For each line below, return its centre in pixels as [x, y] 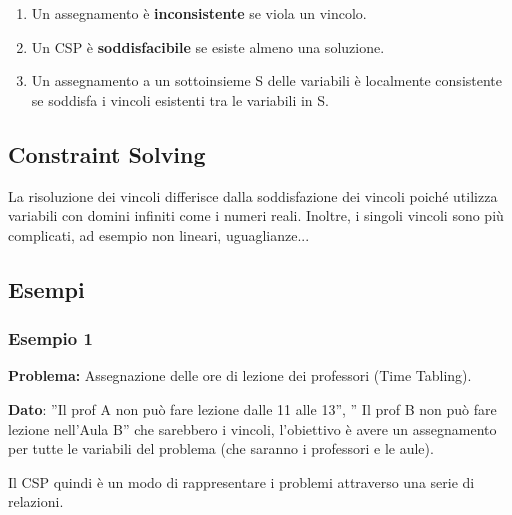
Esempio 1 [50, 338]
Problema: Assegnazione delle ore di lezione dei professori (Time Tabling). [240, 375]
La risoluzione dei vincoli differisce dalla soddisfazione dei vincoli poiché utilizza [253, 195]
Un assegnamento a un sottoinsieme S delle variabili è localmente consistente [267, 80]
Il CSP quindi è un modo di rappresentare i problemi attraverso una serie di [241, 481]
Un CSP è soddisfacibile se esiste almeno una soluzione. [208, 46]
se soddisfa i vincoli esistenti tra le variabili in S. [180, 99]
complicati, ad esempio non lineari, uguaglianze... [159, 234]
